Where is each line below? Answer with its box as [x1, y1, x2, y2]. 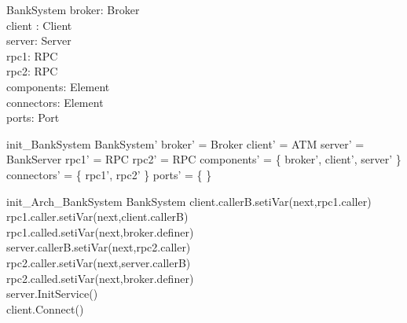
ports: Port [6, 109, 60, 126]
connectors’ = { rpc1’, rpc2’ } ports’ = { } [6, 166, 212, 182]
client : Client [6, 17, 72, 33]
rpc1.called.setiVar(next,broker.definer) [6, 223, 194, 240]
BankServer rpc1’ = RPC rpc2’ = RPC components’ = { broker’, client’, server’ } [6, 151, 401, 167]
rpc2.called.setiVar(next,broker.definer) [6, 270, 194, 286]
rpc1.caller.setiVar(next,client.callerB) [6, 208, 189, 225]
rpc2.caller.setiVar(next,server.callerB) [6, 254, 191, 270]
